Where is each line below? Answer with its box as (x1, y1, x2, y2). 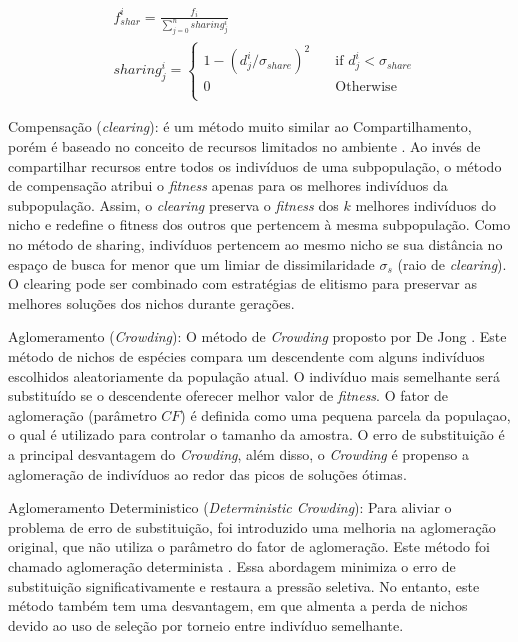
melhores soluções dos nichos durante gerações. (8, 292, 295, 313)
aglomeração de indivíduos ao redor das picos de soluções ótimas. (8, 463, 407, 484)
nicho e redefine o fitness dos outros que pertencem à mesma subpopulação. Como (8, 214, 511, 235)
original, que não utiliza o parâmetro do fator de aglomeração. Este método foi (8, 536, 490, 557)
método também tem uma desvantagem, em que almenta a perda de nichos (8, 595, 468, 616)
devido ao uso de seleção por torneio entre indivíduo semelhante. (8, 614, 404, 635)
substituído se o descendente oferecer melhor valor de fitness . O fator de (8, 385, 449, 406)
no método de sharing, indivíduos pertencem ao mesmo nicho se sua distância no (8, 234, 503, 255)
